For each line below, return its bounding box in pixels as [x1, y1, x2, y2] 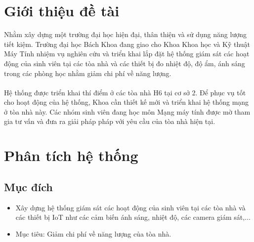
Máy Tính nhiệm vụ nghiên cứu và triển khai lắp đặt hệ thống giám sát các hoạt [4, 48, 250, 59]
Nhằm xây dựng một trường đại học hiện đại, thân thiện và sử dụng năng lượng [4, 29, 247, 40]
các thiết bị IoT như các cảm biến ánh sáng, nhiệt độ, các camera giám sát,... [15, 212, 251, 222]
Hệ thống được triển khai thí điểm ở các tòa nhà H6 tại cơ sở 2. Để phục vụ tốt [4, 87, 246, 97]
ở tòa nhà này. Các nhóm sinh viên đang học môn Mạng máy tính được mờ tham [4, 106, 251, 117]
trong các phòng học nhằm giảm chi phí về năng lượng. [4, 68, 171, 78]
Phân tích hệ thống [4, 145, 138, 165]
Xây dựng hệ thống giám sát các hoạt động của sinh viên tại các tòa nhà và [15, 202, 246, 212]
